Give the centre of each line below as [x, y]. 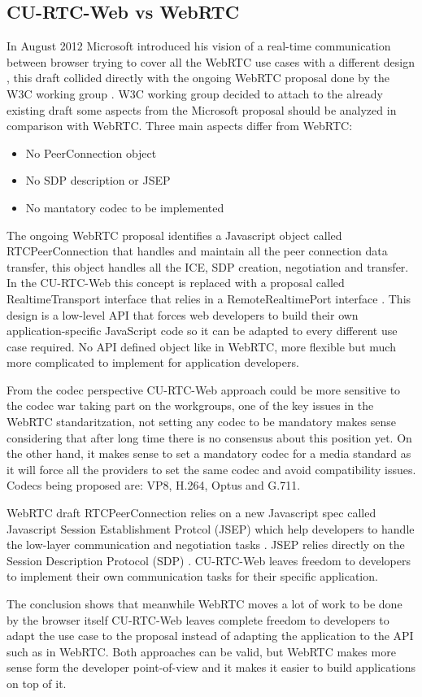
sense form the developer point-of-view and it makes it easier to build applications [211, 667]
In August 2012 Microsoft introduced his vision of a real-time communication [199, 46]
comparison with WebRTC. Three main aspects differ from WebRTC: [180, 126]
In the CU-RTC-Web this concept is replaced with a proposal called [176, 283]
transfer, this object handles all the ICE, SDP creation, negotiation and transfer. [208, 266]
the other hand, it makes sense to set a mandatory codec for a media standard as [209, 453]
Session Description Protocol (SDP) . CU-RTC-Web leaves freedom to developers [209, 560]
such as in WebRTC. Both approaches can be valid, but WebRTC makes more [201, 651]
